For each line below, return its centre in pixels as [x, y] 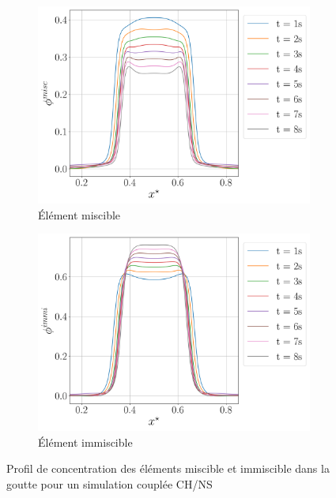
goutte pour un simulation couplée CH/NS [109, 483]
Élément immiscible [85, 442]
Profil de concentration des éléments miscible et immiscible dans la [168, 468]
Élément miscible [79, 214]
